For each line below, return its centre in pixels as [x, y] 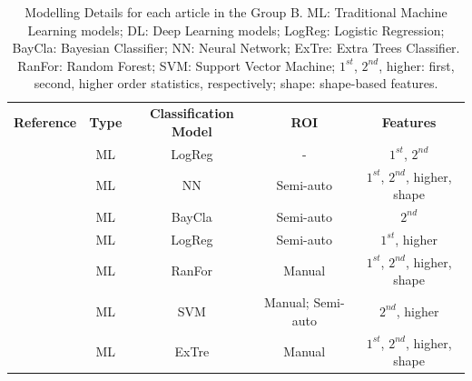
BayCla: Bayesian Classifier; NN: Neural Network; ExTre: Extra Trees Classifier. [236, 48]
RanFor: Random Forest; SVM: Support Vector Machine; [177, 65]
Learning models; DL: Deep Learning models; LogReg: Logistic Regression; [236, 30]
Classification [192, 113]
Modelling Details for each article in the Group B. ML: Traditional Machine [236, 12]
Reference [45, 122]
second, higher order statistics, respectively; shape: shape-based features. [236, 83]
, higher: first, [417, 65]
